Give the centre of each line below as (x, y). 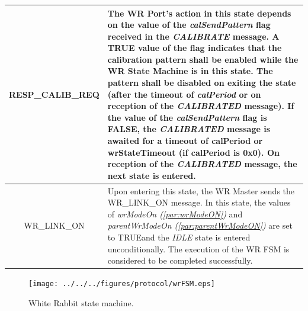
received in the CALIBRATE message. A (193, 36)
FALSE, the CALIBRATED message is (189, 129)
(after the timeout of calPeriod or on (184, 94)
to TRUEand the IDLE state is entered (179, 237)
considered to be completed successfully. (180, 260)
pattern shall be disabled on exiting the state (202, 83)
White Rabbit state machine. (81, 302)
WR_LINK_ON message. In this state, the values (199, 202)
